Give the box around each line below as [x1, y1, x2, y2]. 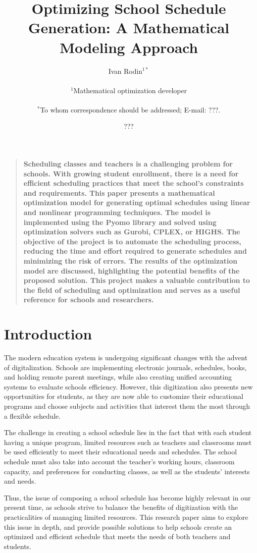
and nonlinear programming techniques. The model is [23, 207, 211, 218]
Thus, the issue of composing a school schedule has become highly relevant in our [4, 492, 251, 502]
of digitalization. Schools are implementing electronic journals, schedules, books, [4, 362, 247, 372]
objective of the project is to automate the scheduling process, [23, 236, 242, 246]
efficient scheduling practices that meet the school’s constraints [23, 178, 244, 188]
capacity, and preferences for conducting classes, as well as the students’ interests [4, 466, 250, 476]
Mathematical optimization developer [73, 85, 187, 95]
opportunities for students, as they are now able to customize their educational [4, 391, 244, 401]
